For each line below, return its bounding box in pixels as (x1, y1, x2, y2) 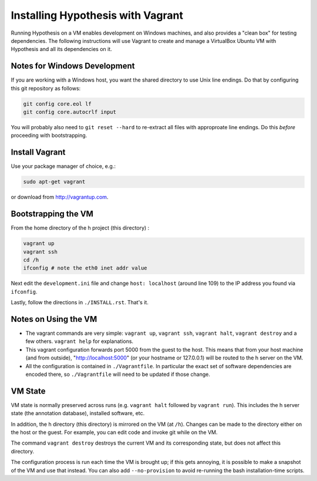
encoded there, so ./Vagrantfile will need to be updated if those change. (25, 371, 211, 378)
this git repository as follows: (11, 85, 81, 92)
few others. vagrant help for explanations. (25, 338, 134, 345)
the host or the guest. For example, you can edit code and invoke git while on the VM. (11, 429, 218, 436)
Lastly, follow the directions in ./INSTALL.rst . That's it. (11, 299, 149, 306)
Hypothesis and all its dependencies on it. (11, 46, 113, 53)
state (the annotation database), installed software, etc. (11, 410, 145, 417)
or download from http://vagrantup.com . (11, 194, 109, 201)
